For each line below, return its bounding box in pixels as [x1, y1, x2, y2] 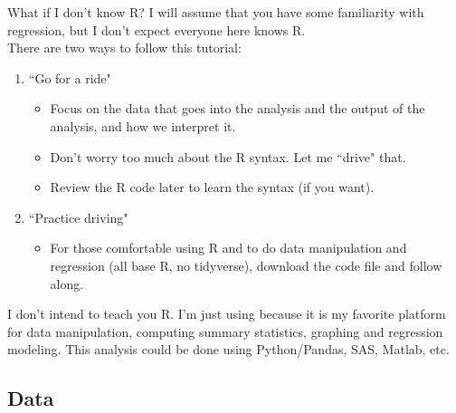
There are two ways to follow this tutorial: [7, 38, 242, 57]
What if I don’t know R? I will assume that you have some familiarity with [7, 3, 424, 21]
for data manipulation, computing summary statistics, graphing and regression [7, 322, 443, 341]
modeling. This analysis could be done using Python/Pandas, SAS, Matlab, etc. [7, 340, 450, 359]
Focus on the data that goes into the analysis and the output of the [50, 99, 425, 118]
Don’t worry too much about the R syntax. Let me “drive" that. [50, 147, 406, 166]
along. [50, 274, 84, 293]
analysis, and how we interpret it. [50, 116, 236, 135]
